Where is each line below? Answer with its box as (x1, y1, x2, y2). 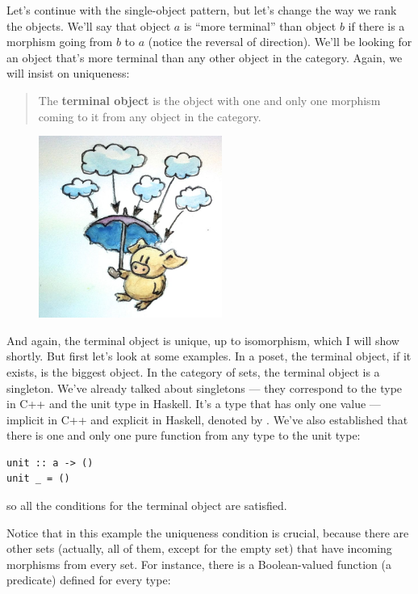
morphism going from (6, 33, 113, 50)
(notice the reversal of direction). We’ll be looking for (148, 33, 412, 50)
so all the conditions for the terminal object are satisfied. (6, 497, 287, 514)
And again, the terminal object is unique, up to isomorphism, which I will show (6, 331, 399, 348)
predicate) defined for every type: (6, 571, 171, 588)
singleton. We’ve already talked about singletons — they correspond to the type (6, 379, 403, 396)
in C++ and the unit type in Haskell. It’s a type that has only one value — (6, 395, 381, 412)
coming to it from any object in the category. (38, 107, 261, 124)
